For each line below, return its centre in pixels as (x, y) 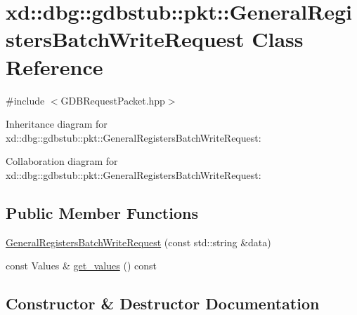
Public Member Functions (102, 212)
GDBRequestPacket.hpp (113, 100)
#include (25, 100)
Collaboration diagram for (62, 161)
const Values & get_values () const (81, 266)
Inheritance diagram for (57, 124)
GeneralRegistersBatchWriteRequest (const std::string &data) (138, 242)
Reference (54, 66)
